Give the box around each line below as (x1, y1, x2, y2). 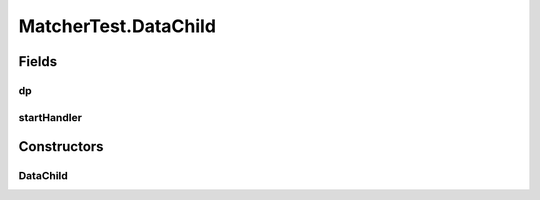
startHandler (18, 110, 82, 124)
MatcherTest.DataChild (18, 15, 217, 37)
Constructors (18, 138, 104, 155)
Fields (18, 53, 58, 70)
